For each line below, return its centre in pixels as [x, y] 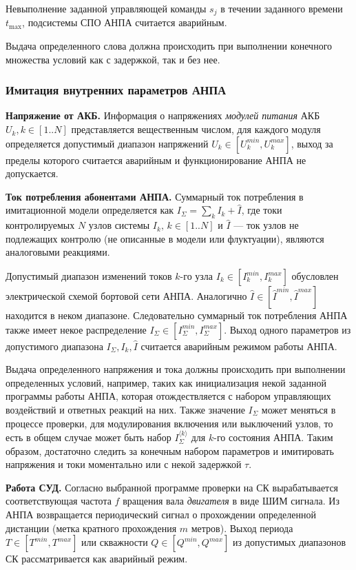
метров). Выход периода [242, 528]
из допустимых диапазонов [290, 542]
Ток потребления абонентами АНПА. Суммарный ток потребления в [155, 196]
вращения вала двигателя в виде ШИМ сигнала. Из [231, 501]
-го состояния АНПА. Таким [273, 437]
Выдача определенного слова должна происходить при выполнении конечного [169, 46]
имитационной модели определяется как [90, 210]
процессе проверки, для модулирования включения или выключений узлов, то [169, 423]
